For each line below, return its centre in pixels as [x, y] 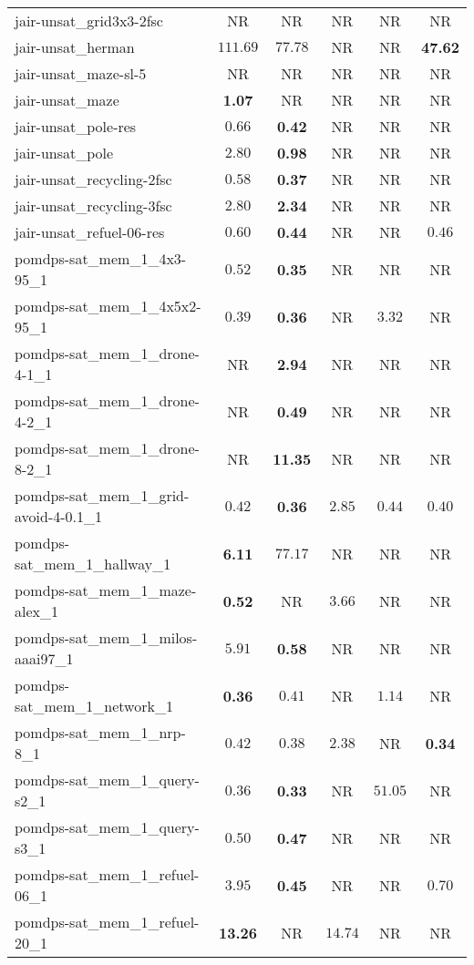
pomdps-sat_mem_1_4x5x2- [108, 306]
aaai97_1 [44, 658]
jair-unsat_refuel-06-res [90, 232]
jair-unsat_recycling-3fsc [93, 205]
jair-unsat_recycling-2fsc [93, 179]
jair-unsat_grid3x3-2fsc [89, 21]
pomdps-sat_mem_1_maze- [106, 590]
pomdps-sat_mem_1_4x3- [101, 258]
